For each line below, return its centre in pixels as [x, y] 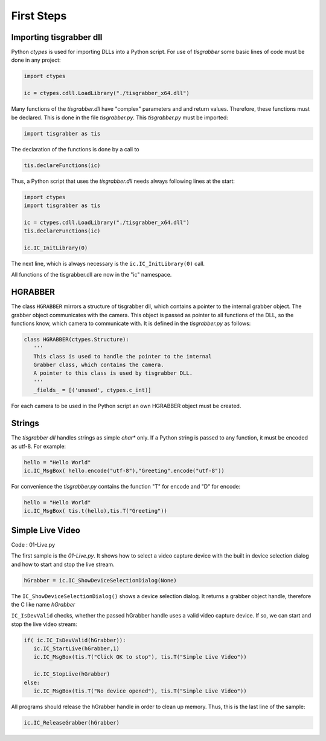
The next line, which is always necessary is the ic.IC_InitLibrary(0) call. [108, 263]
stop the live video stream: [44, 624]
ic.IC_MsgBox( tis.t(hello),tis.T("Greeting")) [95, 511]
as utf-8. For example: [39, 446]
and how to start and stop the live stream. [63, 564]
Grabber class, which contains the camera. [99, 365]
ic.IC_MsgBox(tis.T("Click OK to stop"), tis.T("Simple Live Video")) [140, 657]
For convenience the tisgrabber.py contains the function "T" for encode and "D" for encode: [126, 486]
